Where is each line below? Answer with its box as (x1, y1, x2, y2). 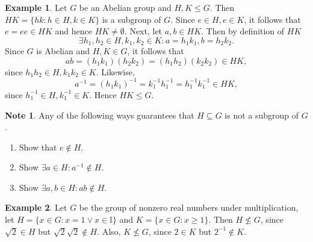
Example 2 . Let (5, 201, 67, 214)
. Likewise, (96, 65, 135, 78)
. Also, (97, 225, 121, 237)
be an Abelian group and (79, 1, 172, 13)
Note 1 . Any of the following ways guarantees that (5, 108, 194, 121)
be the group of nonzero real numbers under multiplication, (79, 201, 299, 214)
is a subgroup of (102, 13, 161, 25)
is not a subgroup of (225, 108, 299, 121)
